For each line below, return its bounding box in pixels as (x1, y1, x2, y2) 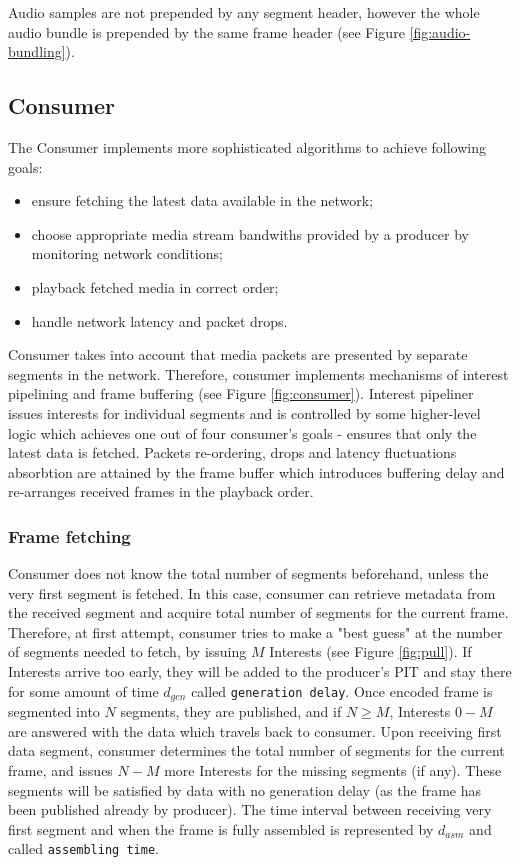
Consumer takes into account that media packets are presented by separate (8, 344, 468, 365)
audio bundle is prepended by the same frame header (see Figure (8, 21, 405, 42)
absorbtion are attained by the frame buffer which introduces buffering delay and (8, 461, 505, 482)
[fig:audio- (409, 21, 471, 42)
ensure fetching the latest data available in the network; (31, 190, 374, 211)
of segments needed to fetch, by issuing (8, 641, 247, 662)
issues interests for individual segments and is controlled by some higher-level (8, 402, 481, 423)
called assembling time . (8, 838, 159, 859)
